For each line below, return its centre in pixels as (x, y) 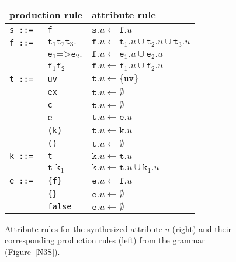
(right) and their (202, 228)
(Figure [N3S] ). (32, 251)
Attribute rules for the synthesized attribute (84, 228)
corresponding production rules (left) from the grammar (105, 240)
